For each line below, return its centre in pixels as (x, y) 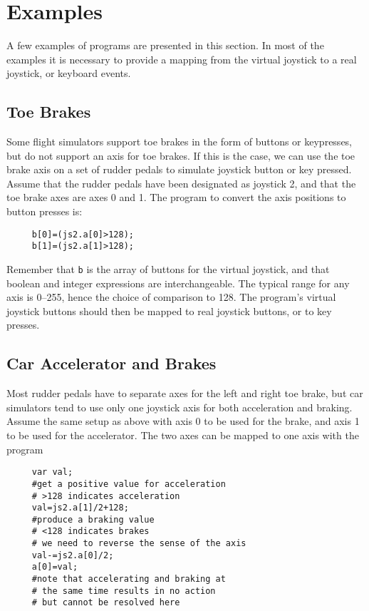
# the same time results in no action (124, 591)
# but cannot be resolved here (106, 603)
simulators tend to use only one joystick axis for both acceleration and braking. (180, 407)
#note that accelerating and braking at (129, 579)
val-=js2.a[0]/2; (73, 555)
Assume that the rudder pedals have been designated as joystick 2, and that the (181, 183)
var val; (52, 472)
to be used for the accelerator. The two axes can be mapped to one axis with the (183, 435)
